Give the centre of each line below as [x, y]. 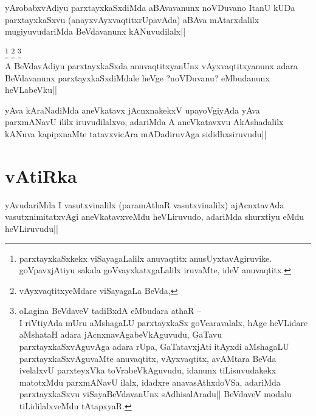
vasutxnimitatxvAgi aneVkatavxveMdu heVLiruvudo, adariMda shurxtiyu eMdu [155, 217]
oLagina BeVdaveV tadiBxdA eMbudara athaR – [110, 311]
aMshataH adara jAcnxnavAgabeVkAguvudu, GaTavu [120, 334]
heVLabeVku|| [31, 90]
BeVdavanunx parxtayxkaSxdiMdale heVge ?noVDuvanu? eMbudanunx [137, 77]
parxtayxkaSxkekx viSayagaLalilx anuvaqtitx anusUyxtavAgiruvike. [146, 258]
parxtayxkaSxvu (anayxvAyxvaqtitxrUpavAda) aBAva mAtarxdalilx [132, 19]
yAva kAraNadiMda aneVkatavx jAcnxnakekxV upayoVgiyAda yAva [132, 110]
